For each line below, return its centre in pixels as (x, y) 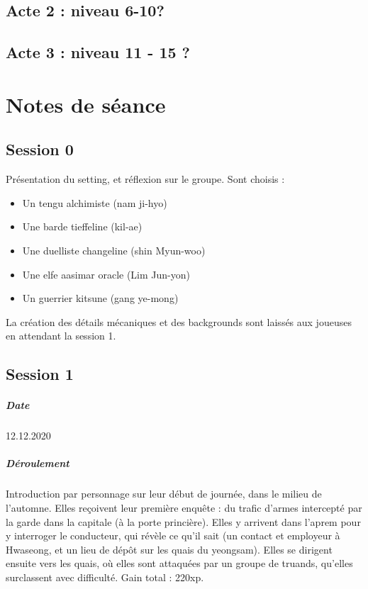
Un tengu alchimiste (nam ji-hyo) (95, 202)
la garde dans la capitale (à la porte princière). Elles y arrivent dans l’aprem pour (183, 521)
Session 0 (40, 149)
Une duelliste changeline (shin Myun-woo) (114, 250)
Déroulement (38, 463)
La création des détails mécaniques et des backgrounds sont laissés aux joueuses (179, 321)
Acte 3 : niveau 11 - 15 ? (98, 52)
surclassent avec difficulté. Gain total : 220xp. (105, 577)
